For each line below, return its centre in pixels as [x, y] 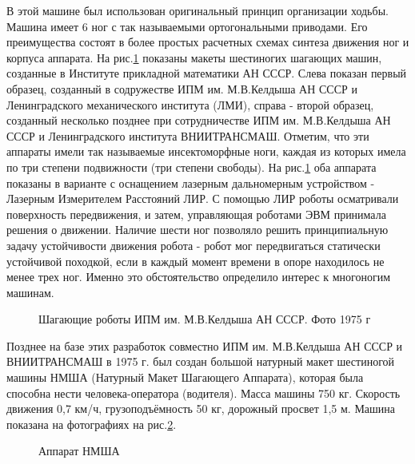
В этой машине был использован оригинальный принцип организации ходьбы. [198, 10]
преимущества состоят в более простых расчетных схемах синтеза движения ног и [208, 42]
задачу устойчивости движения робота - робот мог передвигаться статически [194, 245]
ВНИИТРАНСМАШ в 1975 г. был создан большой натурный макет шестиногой [201, 361]
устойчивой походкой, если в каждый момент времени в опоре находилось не [196, 261]
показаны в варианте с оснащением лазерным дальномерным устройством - [191, 182]
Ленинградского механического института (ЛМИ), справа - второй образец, [190, 104]
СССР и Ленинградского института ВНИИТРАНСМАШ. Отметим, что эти [188, 135]
